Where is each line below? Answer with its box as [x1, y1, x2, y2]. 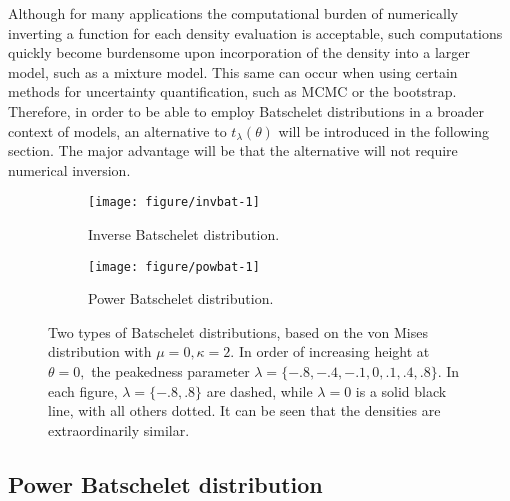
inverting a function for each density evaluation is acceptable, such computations [8, 22, 503, 43]
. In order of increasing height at [230, 341, 430, 362]
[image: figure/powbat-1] [88, 259, 260, 274]
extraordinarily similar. [48, 419, 190, 440]
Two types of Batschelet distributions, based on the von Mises [48, 321, 428, 342]
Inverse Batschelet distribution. [88, 224, 280, 244]
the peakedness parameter [91, 361, 250, 382]
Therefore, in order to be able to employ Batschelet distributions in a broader [8, 100, 484, 121]
